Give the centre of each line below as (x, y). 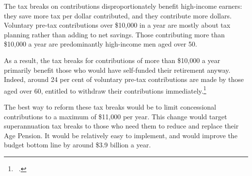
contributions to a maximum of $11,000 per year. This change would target (116, 116)
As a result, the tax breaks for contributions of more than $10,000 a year (112, 60)
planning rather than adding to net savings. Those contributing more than (114, 34)
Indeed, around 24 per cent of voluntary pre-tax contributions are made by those (124, 79)
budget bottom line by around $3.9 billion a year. (78, 145)
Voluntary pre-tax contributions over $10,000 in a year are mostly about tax (117, 25)
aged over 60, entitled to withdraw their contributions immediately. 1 (105, 90)
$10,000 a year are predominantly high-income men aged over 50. (101, 44)
